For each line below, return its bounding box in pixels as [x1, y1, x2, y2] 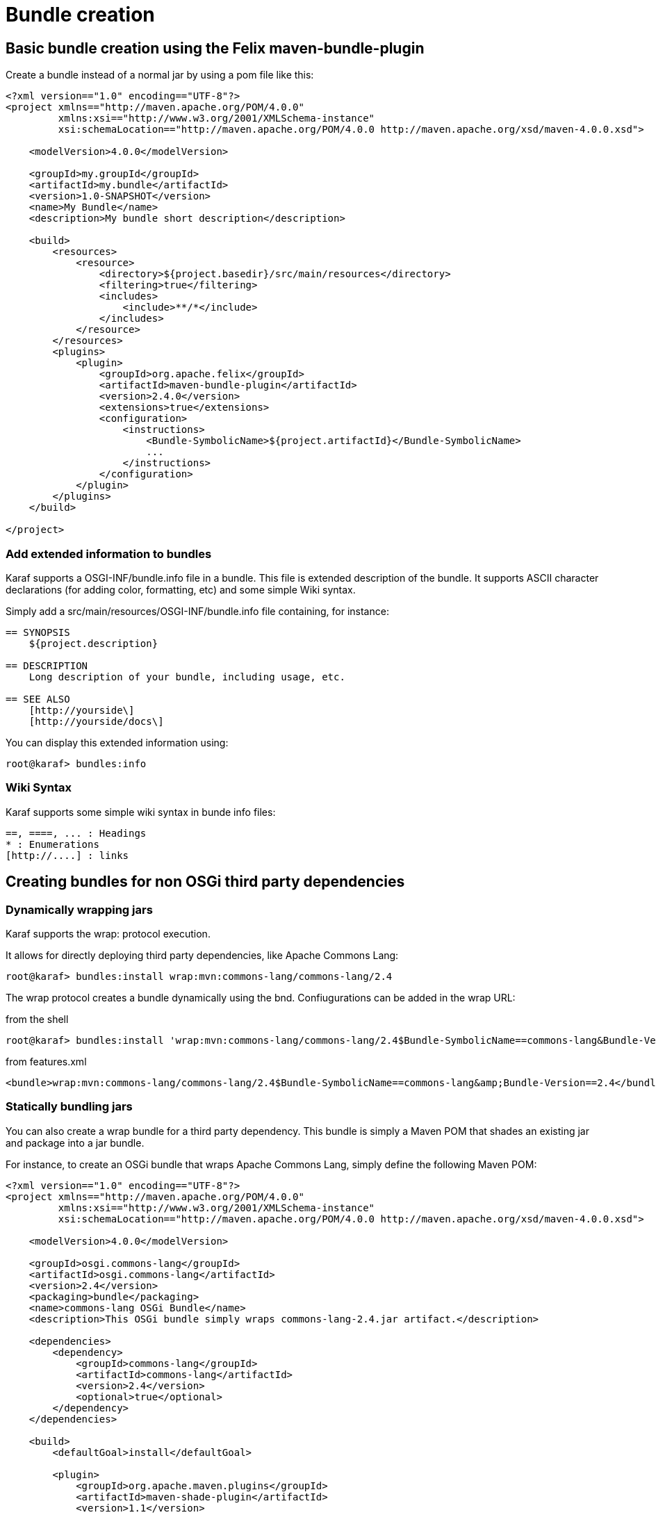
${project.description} [28, 637, 158, 649]
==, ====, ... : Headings [6, 827, 147, 839]
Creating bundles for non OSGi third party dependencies [6, 873, 405, 891]
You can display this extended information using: [6, 736, 229, 748]
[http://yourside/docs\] [28, 715, 164, 727]
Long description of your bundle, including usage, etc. [28, 671, 345, 682]
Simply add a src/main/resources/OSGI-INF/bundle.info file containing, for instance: [6, 605, 389, 617]
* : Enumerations [6, 838, 99, 850]
